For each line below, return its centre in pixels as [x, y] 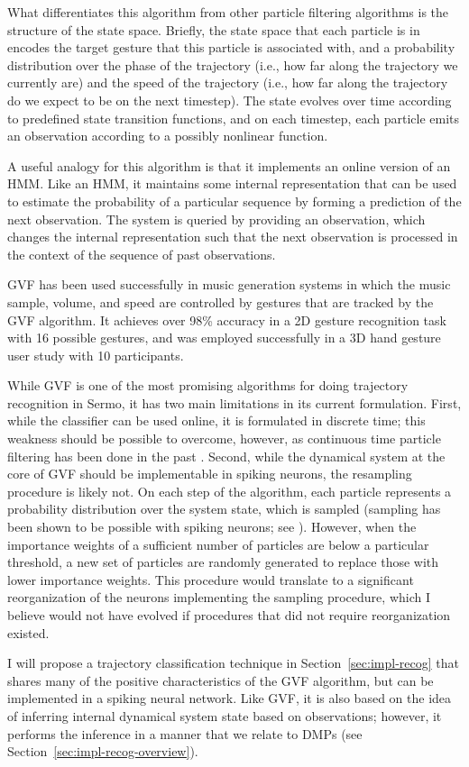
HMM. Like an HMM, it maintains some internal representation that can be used [232, 183]
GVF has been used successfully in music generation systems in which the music [229, 284]
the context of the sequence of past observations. [142, 254]
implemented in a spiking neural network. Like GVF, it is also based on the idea [230, 698]
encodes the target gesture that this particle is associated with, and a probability [231, 47]
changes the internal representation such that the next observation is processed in [233, 237]
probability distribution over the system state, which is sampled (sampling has [224, 509]
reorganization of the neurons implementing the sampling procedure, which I [219, 597]
